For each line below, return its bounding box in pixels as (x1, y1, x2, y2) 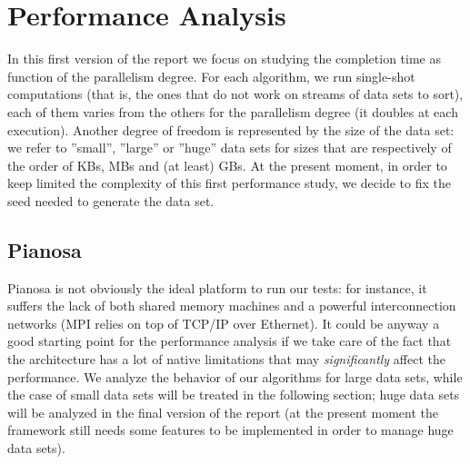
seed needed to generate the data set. (7, 191, 215, 210)
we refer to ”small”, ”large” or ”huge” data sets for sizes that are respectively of (7, 138, 452, 157)
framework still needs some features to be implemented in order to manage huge (7, 420, 454, 439)
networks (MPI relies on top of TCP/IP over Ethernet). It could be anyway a (7, 313, 440, 332)
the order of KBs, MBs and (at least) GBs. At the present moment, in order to (7, 155, 447, 174)
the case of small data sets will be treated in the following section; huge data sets (7, 385, 460, 404)
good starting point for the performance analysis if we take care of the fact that (7, 331, 452, 350)
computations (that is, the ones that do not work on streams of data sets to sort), (7, 84, 464, 104)
